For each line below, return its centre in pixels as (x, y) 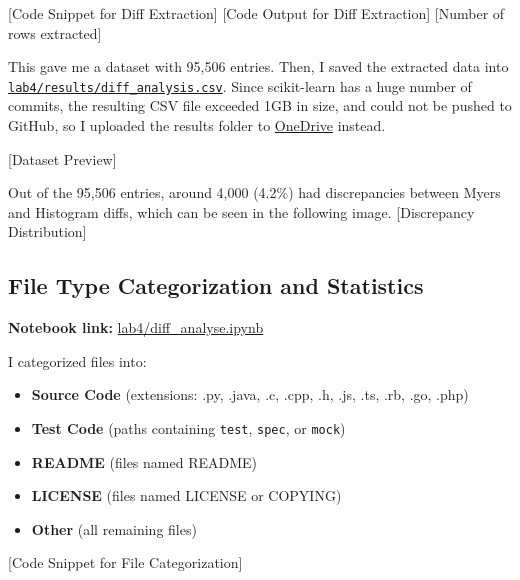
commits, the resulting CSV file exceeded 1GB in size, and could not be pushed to (260, 105)
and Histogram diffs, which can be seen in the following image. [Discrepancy (241, 211)
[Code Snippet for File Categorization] (125, 562)
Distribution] (47, 231)
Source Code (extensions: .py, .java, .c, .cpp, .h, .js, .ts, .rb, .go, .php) (250, 394)
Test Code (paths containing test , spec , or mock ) (188, 427)
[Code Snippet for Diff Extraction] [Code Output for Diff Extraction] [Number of (256, 13)
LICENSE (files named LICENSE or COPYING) (186, 495)
